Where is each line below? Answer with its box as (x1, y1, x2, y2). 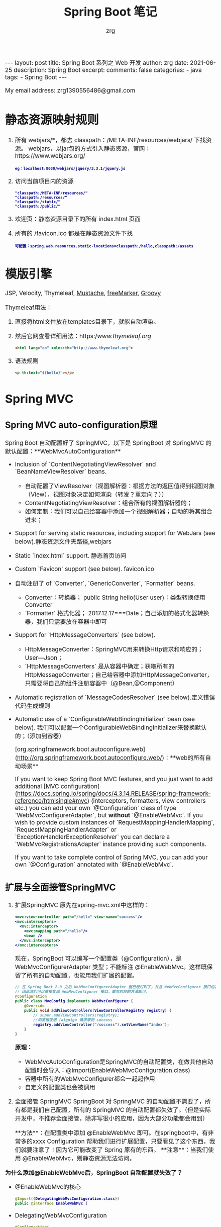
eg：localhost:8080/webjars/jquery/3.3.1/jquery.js (15, 166, 126, 171)
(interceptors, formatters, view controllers (91, 797, 206, 805)
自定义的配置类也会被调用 (25, 1083, 95, 1091)
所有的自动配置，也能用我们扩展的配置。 (27, 971, 138, 979)
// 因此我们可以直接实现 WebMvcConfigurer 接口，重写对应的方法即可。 (15, 989, 150, 994)
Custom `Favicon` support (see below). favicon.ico (15, 565, 154, 573)
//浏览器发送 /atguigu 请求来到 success (33, 1017, 113, 1023)
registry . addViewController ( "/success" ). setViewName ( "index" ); (33, 1022, 170, 1027)
